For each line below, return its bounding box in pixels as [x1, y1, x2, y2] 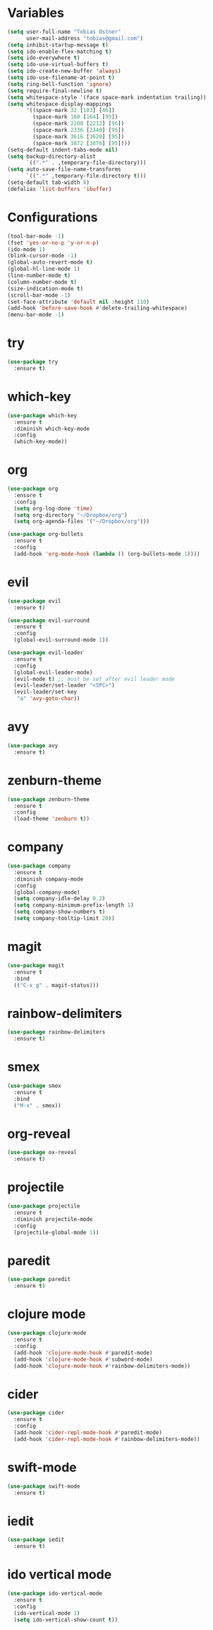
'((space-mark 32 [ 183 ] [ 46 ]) [25, 107, 115, 114]
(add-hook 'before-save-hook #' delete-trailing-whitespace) [7, 305, 188, 312]
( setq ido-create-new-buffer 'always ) [7, 68, 121, 75]
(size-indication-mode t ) [7, 285, 83, 292]
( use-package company [7, 862, 71, 870]
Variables [7, 5, 65, 21]
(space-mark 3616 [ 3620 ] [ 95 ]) [32, 133, 125, 140]
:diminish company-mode [13, 876, 83, 883]
